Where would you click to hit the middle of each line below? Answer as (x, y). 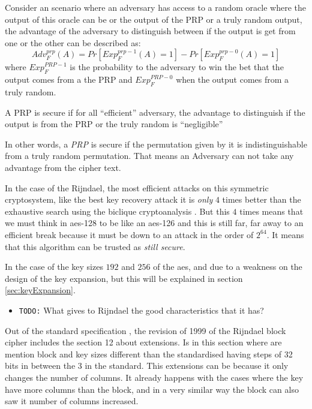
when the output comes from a (232, 79)
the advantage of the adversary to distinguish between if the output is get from (150, 31)
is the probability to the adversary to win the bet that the (177, 67)
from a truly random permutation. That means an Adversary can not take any (149, 156)
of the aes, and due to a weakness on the (228, 267)
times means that (271, 211)
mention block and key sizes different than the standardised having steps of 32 (149, 354)
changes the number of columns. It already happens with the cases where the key (154, 377)
